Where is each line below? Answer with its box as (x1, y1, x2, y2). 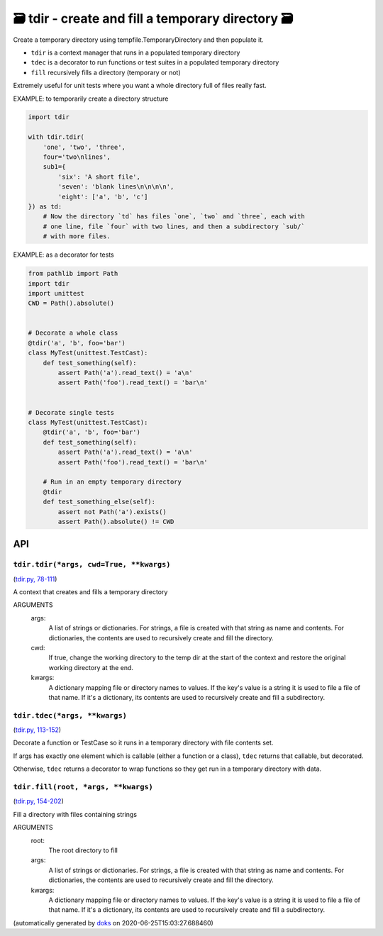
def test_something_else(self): (43, 498, 156, 506)
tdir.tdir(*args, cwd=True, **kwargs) (13, 560, 171, 569)
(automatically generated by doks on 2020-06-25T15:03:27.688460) (13, 918, 214, 927)
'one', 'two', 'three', (43, 143, 126, 151)
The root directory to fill (48, 846, 118, 854)
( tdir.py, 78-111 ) (13, 574, 57, 583)
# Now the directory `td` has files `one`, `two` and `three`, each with (43, 213, 305, 221)
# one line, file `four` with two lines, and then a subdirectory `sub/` (43, 222, 305, 230)
